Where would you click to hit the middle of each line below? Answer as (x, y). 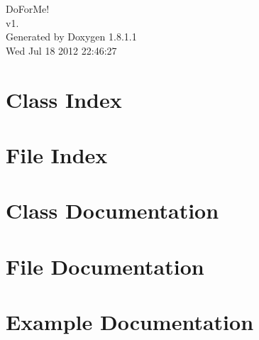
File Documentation (105, 266)
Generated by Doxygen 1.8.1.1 (71, 37)
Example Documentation (130, 322)
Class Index (64, 99)
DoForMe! (28, 9)
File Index (57, 154)
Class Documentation (112, 210)
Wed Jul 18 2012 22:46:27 (61, 50)
